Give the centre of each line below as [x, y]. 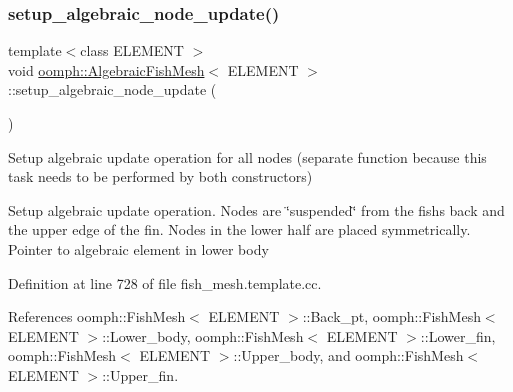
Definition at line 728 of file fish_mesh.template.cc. [165, 282]
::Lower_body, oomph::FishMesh [203, 335]
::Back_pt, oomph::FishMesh [391, 316]
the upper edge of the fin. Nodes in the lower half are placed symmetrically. [239, 229]
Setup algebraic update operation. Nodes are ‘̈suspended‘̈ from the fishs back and [256, 209]
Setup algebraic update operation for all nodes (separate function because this [247, 156]
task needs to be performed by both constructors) [160, 176]
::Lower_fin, [458, 335]
